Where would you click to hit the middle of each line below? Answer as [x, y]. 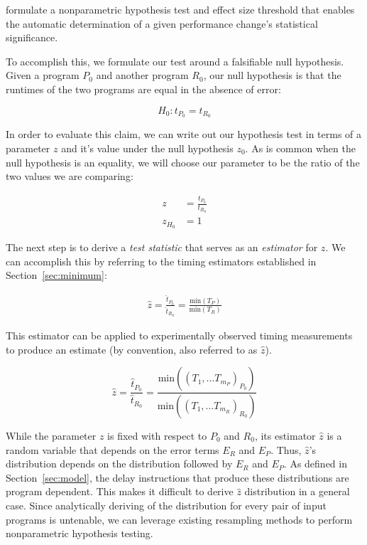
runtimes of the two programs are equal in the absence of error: [143, 89]
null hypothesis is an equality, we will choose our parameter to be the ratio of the [183, 162]
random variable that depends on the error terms [113, 449]
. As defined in [315, 464]
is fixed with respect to [157, 435]
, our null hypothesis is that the [272, 75]
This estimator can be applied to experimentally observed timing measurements [179, 335]
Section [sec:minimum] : [56, 275]
